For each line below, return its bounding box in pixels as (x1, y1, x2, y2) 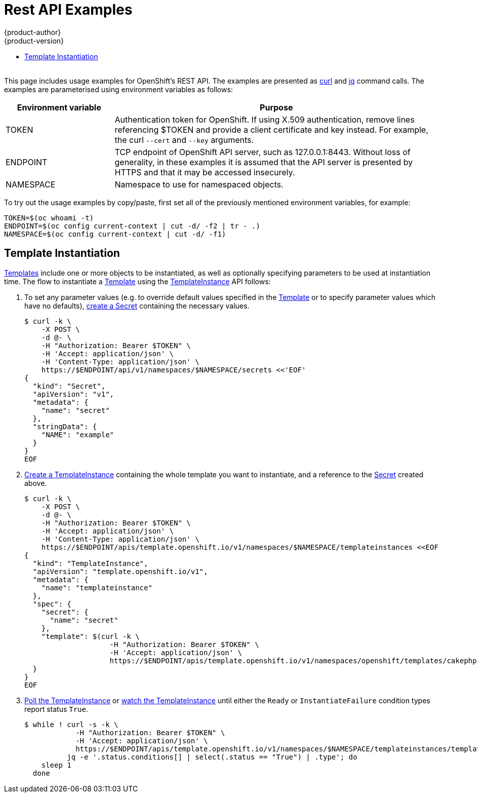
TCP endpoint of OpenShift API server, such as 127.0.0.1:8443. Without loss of (114, 146, 411, 157)
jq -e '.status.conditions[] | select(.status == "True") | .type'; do (67, 752, 357, 761)
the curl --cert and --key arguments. (114, 134, 254, 145)
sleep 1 (41, 761, 71, 769)
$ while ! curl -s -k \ (24, 720, 118, 729)
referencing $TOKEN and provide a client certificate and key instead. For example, (114, 124, 428, 135)
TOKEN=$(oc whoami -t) (4, 213, 94, 222)
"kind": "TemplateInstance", (32, 559, 148, 567)
